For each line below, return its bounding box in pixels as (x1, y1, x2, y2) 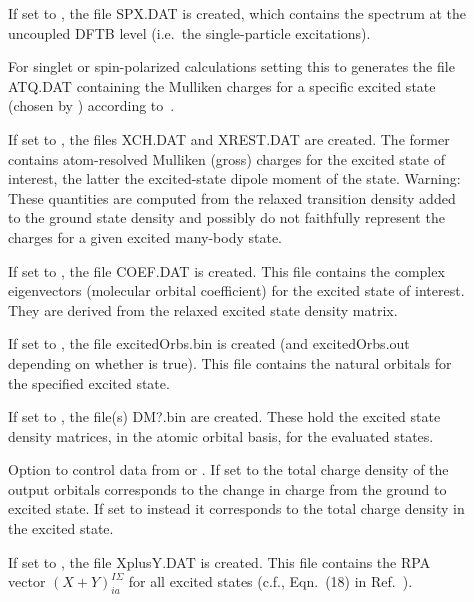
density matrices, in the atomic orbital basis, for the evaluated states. (8, 425, 434, 446)
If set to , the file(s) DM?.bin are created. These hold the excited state (8, 406, 441, 427)
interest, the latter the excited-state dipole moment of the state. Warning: (8, 168, 461, 189)
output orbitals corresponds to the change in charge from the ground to (8, 478, 447, 499)
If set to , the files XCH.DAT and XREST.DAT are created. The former (8, 128, 450, 149)
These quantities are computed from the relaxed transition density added (8, 187, 456, 208)
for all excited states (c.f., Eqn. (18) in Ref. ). (128, 571, 413, 592)
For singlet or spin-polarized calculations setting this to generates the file (8, 56, 455, 77)
